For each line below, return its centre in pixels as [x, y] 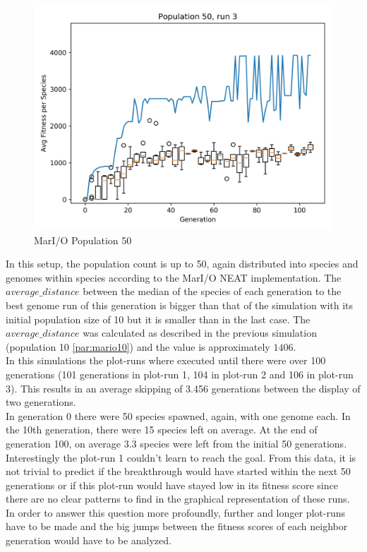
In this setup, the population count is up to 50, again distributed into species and [182, 264]
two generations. [41, 402]
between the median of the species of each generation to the [212, 291]
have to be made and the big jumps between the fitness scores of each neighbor [177, 526]
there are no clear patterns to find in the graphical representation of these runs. [178, 499]
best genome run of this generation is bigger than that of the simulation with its [180, 305]
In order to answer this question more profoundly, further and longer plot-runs [176, 512]
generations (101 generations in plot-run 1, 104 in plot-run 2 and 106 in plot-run [180, 374]
